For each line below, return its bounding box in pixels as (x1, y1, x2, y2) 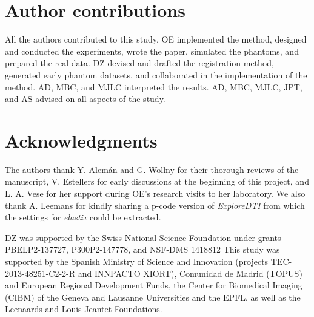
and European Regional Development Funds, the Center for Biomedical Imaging (5, 279, 302, 291)
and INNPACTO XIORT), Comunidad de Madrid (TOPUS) (78, 267, 302, 279)
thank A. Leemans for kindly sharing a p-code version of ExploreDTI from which (5, 199, 305, 211)
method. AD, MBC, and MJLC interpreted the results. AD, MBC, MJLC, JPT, (5, 80, 302, 93)
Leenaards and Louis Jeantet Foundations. (5, 302, 162, 315)
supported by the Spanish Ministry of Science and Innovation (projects (5, 254, 269, 267)
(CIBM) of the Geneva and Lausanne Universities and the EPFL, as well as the (5, 290, 301, 303)
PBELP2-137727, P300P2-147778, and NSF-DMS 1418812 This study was (5, 243, 280, 256)
